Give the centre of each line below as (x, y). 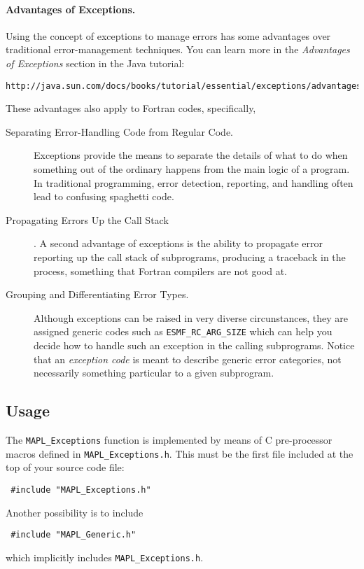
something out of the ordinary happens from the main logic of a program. (192, 169)
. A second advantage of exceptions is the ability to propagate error (178, 243)
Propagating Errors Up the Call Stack (87, 219)
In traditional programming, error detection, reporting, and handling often (194, 182)
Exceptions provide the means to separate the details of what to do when (191, 155)
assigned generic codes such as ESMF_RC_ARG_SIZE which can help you (183, 331)
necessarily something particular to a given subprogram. (154, 373)
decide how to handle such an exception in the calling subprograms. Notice (194, 345)
